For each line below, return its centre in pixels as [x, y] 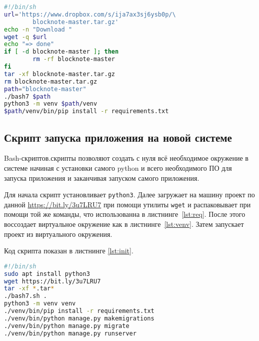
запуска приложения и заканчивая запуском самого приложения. [102, 178]
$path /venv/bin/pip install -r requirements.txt [86, 111]
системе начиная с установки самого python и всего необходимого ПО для [118, 167]
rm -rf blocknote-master [74, 59]
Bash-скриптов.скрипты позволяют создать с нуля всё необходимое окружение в [126, 158]
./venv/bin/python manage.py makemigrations [79, 318]
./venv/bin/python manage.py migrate [67, 326]
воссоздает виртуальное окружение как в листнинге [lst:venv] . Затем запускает [124, 224]
